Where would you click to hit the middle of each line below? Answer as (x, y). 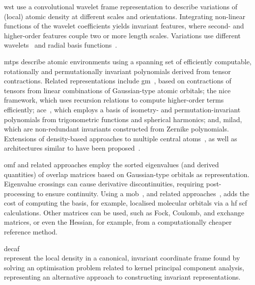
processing (19, 193)
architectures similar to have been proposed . (72, 148)
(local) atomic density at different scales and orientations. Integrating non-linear (125, 16)
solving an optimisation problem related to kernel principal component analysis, (124, 267)
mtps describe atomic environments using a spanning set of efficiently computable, (128, 61)
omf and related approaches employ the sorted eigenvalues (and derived (112, 164)
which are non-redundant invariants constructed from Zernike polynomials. (116, 129)
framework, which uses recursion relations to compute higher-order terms (114, 100)
